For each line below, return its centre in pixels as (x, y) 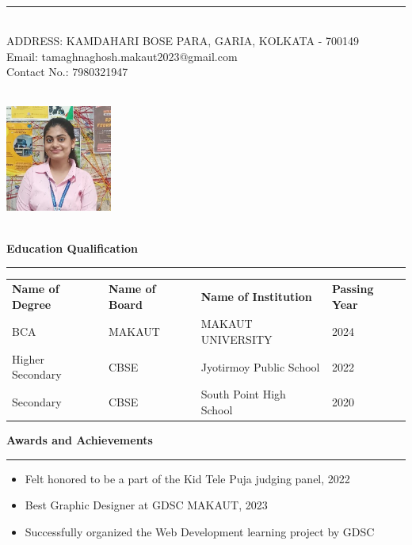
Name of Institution (256, 296)
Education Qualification (72, 248)
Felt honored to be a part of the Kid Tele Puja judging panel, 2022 (187, 478)
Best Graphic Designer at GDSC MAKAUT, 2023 (146, 505)
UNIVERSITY (237, 339)
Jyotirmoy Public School (260, 366)
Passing (353, 288)
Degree (32, 304)
